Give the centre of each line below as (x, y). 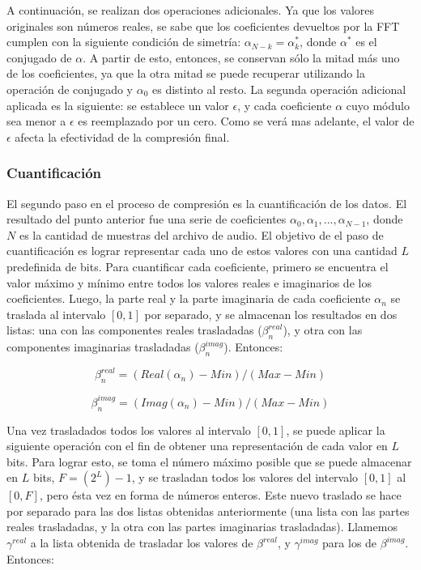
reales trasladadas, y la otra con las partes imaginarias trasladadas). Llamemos (202, 527)
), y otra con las (323, 330)
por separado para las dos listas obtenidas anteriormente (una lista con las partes (208, 510)
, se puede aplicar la (336, 430)
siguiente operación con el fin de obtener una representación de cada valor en (197, 446)
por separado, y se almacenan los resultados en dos (271, 314)
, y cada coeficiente (285, 105)
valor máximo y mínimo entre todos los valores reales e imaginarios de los (189, 282)
